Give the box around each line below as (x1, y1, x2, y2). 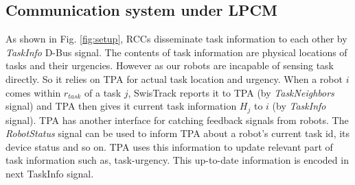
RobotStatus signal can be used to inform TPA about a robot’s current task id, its (5, 126, 350, 140)
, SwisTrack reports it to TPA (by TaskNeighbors (128, 85, 334, 99)
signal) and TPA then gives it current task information (5, 99, 237, 113)
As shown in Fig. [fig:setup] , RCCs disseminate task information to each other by (5, 32, 347, 46)
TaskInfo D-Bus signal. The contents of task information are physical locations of (5, 45, 347, 59)
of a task (84, 85, 122, 99)
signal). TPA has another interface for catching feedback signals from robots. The (5, 112, 349, 127)
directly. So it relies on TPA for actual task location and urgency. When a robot (5, 71, 343, 86)
